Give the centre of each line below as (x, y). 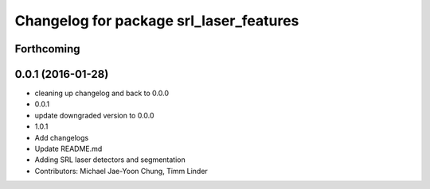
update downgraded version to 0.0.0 (94, 115)
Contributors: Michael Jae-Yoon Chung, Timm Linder (121, 171)
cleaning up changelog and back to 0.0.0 (102, 93)
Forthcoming (47, 49)
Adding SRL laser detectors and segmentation (110, 160)
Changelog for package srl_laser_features (157, 21)
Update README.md (68, 149)
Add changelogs (62, 137)
